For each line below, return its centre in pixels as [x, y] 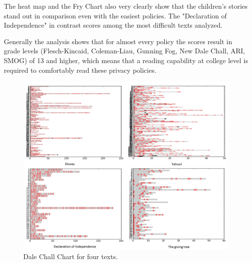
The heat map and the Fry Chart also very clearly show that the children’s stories [126, 6]
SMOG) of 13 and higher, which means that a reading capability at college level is [126, 60]
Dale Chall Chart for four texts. [71, 256]
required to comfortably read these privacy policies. [80, 70]
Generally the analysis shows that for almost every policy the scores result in [118, 41]
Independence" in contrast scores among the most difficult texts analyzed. [113, 25]
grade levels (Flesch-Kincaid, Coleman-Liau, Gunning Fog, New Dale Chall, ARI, [125, 51]
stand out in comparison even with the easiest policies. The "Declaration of [115, 15]
